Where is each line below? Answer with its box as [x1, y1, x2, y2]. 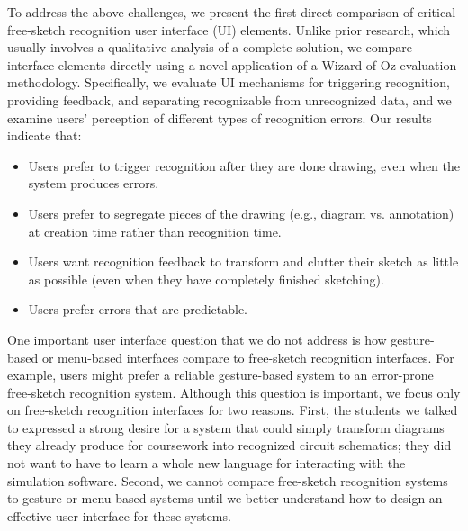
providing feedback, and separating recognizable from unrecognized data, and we [7, 90, 452, 109]
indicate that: [7, 126, 82, 145]
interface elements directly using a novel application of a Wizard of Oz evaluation [7, 55, 457, 74]
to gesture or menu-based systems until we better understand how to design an [7, 489, 443, 508]
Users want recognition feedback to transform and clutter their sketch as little [28, 252, 459, 271]
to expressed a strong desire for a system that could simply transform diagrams [7, 418, 445, 436]
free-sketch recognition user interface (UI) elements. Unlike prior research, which [7, 20, 451, 39]
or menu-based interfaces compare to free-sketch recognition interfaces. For [41, 347, 454, 366]
